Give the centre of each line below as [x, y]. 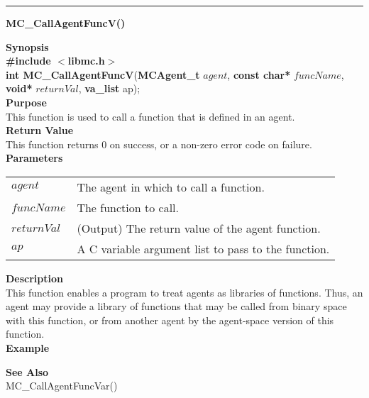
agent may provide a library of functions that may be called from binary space [176, 306]
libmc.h [86, 61]
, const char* [259, 74]
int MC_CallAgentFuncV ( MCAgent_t [103, 74]
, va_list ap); [109, 88]
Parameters [34, 158]
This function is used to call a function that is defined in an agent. [150, 116]
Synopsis [27, 46]
